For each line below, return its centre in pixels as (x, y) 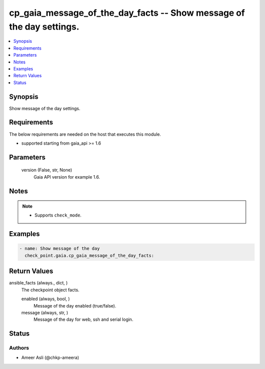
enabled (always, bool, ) (46, 299)
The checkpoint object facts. (50, 290)
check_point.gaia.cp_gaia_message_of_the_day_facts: (89, 255)
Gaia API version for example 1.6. (67, 177)
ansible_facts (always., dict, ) (39, 283)
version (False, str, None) (47, 170)
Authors (19, 348)
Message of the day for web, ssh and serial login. (83, 319)
